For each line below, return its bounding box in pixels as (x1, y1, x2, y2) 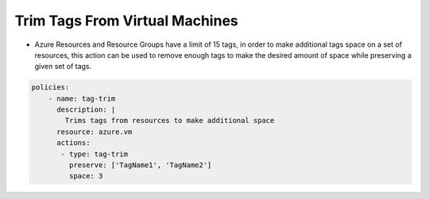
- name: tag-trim (48, 94, 116, 103)
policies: (31, 83, 70, 92)
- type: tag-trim (60, 149, 129, 159)
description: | (56, 105, 116, 114)
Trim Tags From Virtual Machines (14, 12, 238, 29)
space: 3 (68, 171, 103, 181)
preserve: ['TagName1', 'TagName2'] (68, 161, 212, 170)
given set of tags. (34, 62, 92, 71)
